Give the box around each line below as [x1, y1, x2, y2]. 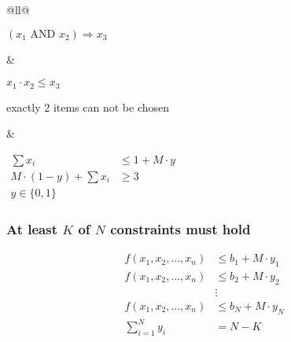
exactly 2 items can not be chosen [6, 98, 170, 115]
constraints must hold [110, 219, 251, 238]
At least [6, 219, 57, 238]
